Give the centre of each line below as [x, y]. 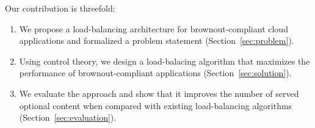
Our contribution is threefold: [60, 8]
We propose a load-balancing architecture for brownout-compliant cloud [154, 28]
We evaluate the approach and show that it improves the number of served [159, 93]
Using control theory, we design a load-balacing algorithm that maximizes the [165, 61]
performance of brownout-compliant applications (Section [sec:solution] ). [155, 73]
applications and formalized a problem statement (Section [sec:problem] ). [157, 41]
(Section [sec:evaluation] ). [68, 117]
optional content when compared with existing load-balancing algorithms [156, 105]
